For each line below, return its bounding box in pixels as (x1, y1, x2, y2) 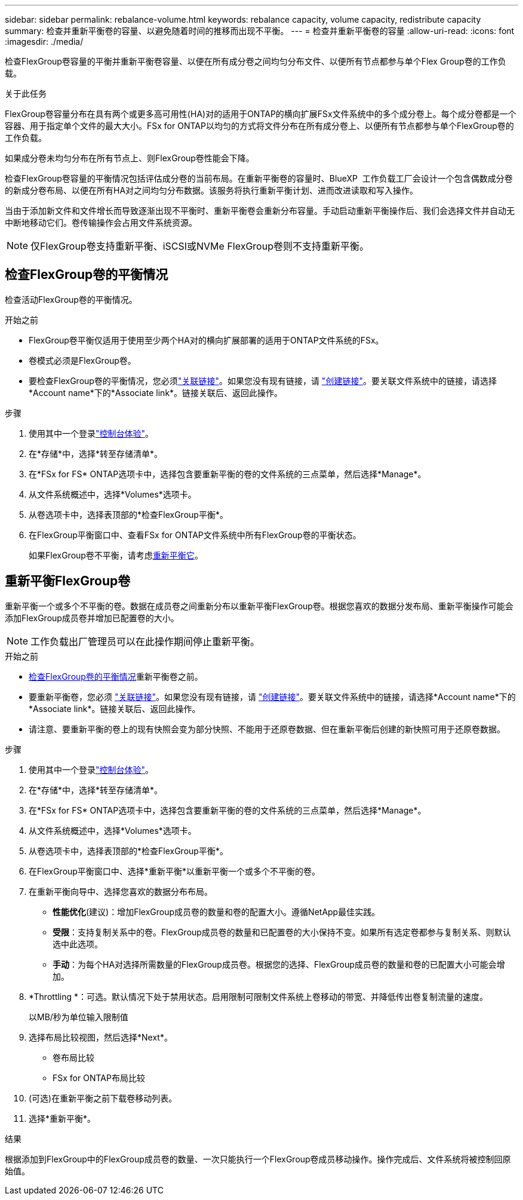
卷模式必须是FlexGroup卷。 (29, 355, 136, 366)
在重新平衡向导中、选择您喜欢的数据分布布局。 (29, 886, 213, 897)
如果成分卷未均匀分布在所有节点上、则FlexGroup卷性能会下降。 (5, 153, 254, 163)
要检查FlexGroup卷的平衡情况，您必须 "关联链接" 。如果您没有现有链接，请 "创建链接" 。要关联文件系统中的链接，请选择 (29, 375, 497, 386)
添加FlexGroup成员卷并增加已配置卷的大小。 (5, 612, 179, 623)
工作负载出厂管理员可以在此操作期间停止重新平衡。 (30, 635, 260, 647)
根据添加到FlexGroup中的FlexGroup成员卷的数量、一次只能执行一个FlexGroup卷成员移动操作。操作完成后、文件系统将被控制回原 (5, 1153, 511, 1164)
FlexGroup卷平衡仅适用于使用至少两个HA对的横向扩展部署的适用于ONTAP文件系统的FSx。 (29, 334, 384, 345)
